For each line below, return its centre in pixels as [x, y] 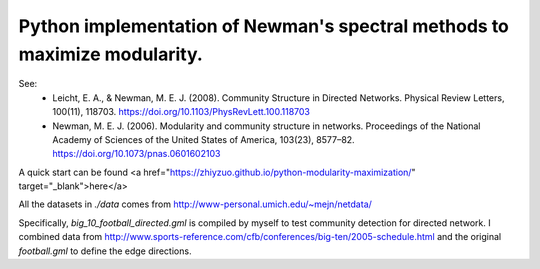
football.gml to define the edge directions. [105, 251]
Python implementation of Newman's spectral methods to [264, 26]
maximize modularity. [111, 54]
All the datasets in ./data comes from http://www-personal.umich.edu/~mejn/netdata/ [195, 204]
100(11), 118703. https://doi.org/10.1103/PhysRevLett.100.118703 [181, 112]
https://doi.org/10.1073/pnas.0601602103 [136, 154]
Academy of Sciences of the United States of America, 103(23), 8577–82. [203, 139]
